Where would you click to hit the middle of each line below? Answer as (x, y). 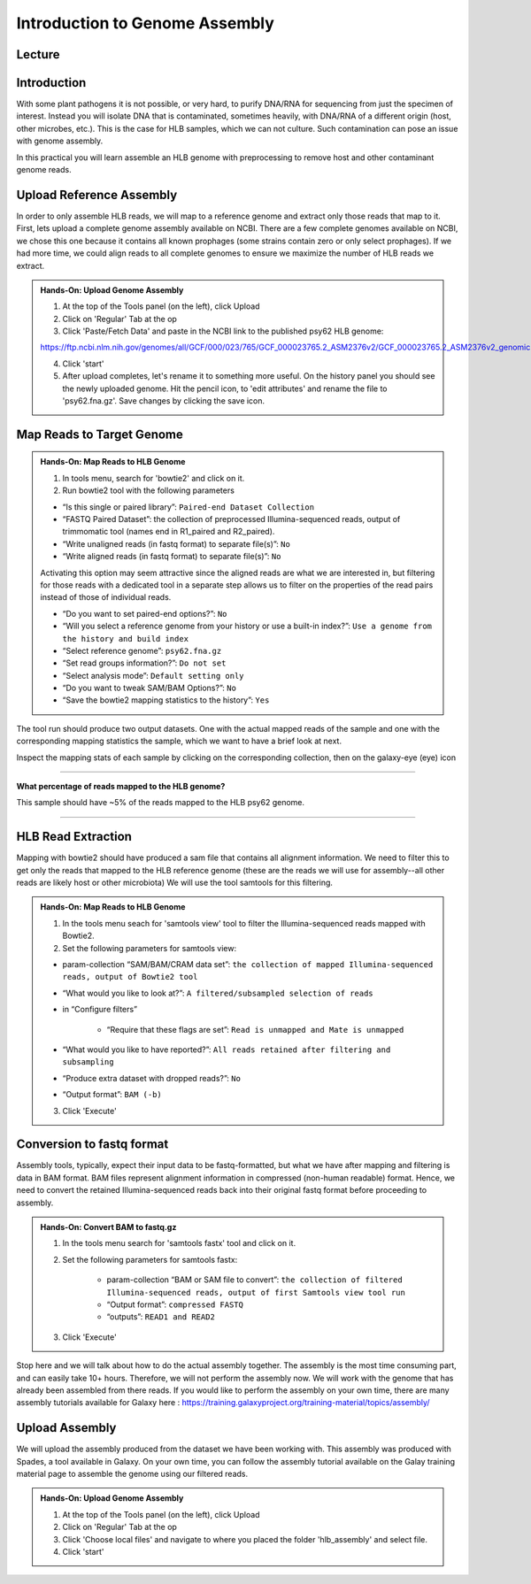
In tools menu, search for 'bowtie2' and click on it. (154, 478)
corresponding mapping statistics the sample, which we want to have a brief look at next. (179, 741)
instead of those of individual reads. (106, 597)
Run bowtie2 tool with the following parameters (148, 490)
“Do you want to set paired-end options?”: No (145, 613)
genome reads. (44, 170)
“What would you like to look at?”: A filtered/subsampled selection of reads (218, 993)
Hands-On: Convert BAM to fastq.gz (108, 1227)
